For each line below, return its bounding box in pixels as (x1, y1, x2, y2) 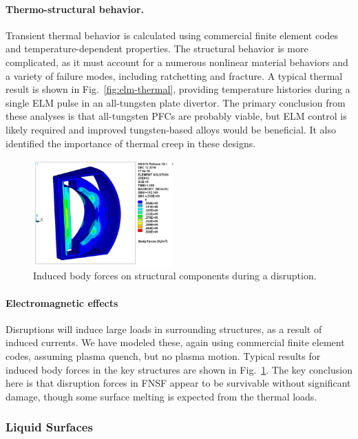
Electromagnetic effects (6, 295, 118, 310)
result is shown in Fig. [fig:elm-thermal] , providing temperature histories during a (6, 82, 350, 96)
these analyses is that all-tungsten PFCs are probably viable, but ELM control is (6, 109, 347, 123)
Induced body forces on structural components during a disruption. (33, 268, 317, 283)
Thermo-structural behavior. (6, 1, 145, 16)
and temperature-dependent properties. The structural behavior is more (6, 41, 308, 56)
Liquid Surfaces (6, 418, 93, 436)
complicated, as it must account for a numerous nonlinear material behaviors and (6, 54, 348, 69)
